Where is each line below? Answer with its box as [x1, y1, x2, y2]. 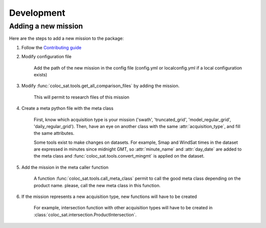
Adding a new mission [9, 22, 83, 31]
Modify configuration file [21, 54, 71, 60]
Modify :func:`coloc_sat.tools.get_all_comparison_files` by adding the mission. [21, 83, 180, 89]
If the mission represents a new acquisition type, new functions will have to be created [21, 194, 197, 199]
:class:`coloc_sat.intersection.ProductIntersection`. [33, 212, 137, 218]
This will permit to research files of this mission [33, 94, 130, 100]
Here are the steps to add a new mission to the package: [9, 35, 124, 41]
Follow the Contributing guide [21, 44, 82, 50]
